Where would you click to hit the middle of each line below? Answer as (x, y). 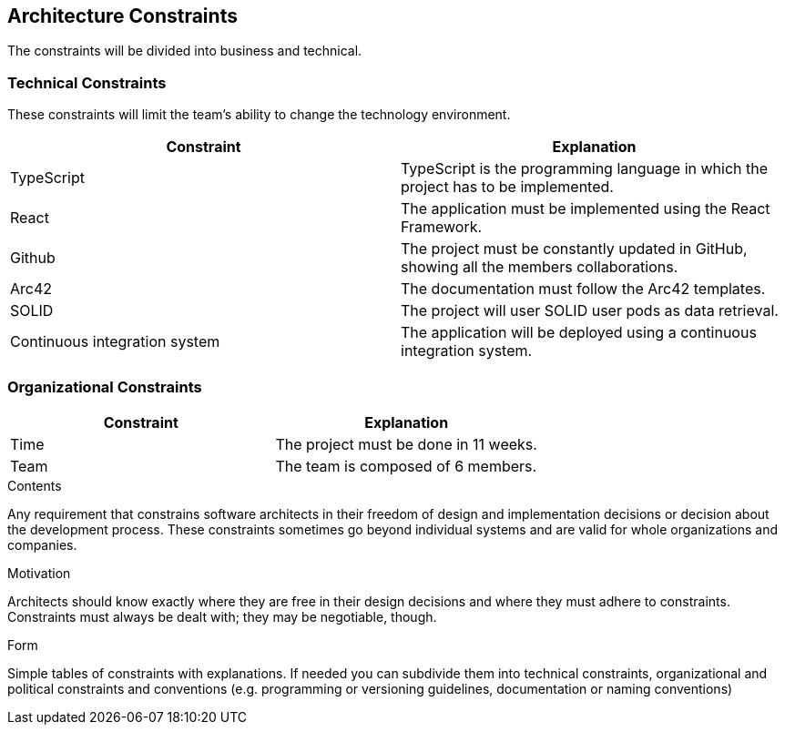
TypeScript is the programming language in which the (585, 169)
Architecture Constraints (122, 16)
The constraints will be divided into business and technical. (185, 51)
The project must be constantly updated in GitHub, (574, 249)
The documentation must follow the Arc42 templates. (583, 289)
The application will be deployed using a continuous (579, 333)
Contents (35, 485)
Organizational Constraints (105, 386)
